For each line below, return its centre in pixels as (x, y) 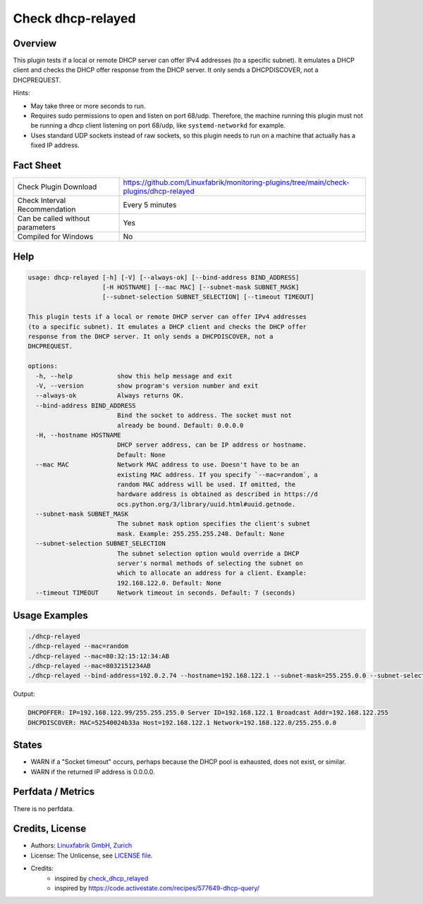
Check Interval (42, 201)
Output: (24, 694)
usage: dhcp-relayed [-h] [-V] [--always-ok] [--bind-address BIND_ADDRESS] (164, 277)
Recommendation (47, 209)
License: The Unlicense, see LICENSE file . (92, 855)
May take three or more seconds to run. (88, 106)
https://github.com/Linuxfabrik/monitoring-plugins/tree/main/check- (237, 182)
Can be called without (54, 218)
